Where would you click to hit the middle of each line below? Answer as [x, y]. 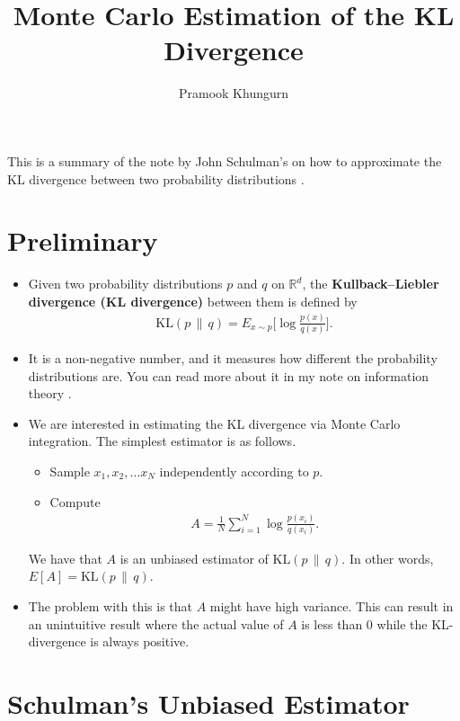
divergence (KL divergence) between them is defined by [193, 301]
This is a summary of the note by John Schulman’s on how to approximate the [225, 160]
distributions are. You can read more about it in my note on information [229, 375]
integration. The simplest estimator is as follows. [162, 441]
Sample [70, 472]
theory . [50, 393]
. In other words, [388, 558]
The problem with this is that [110, 606]
